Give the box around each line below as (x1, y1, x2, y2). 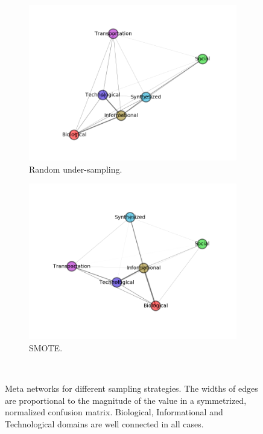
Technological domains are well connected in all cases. (5, 417, 204, 430)
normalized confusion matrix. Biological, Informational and (5, 406, 223, 418)
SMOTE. (29, 341, 63, 354)
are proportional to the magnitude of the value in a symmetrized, (5, 394, 247, 406)
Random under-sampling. (29, 162, 122, 175)
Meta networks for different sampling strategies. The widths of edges (5, 381, 258, 394)
